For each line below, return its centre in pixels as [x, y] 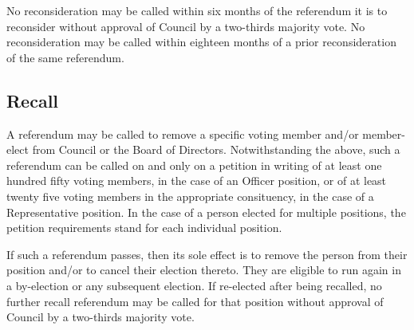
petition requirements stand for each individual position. [144, 228]
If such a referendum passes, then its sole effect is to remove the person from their [207, 254]
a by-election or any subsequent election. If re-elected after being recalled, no [194, 285]
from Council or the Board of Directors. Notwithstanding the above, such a [216, 149]
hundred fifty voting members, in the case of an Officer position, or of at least [197, 181]
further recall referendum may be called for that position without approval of [195, 301]
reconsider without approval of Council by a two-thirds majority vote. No [186, 26]
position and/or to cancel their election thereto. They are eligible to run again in [204, 270]
